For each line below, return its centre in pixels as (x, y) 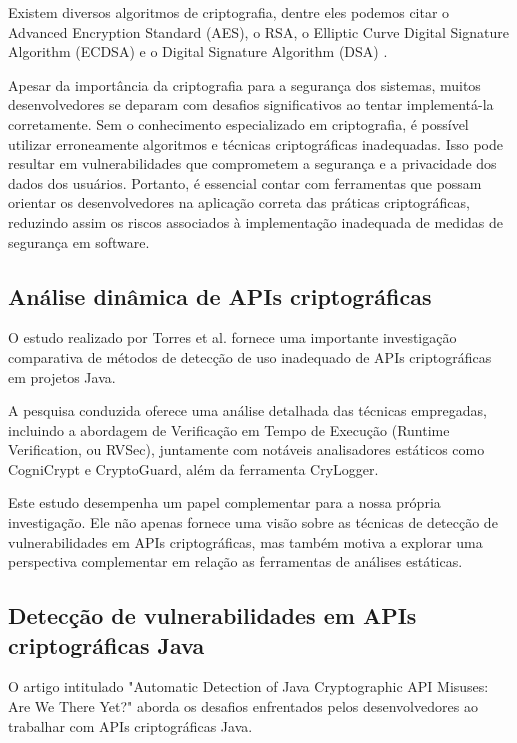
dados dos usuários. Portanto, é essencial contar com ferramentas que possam (245, 182)
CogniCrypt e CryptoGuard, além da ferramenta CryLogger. (193, 468)
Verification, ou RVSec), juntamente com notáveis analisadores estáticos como (246, 449)
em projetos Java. (62, 376)
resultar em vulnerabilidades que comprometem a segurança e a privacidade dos (252, 163)
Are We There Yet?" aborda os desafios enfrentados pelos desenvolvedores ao (243, 706)
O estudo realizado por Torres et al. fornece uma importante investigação (232, 337)
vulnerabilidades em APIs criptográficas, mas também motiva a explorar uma (245, 541)
